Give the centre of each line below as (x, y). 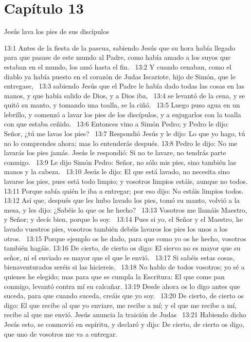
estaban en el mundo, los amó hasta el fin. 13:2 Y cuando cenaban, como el (118, 66)
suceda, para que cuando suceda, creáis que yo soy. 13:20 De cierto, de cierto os (124, 296)
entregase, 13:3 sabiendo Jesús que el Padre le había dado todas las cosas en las (124, 86)
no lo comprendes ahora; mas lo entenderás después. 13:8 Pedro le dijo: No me (121, 143)
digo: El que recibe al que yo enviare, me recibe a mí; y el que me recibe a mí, (120, 305)
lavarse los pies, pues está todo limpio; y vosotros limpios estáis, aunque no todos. (126, 181)
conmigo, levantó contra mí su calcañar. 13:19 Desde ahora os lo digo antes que (122, 286)
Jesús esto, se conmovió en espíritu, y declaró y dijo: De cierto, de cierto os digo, (124, 324)
